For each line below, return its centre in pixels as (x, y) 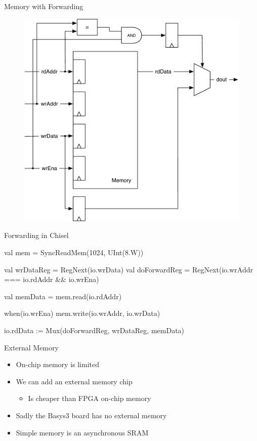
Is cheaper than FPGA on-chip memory (90, 398)
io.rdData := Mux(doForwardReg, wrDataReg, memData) (94, 330)
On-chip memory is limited (58, 364)
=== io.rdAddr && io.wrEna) (52, 279)
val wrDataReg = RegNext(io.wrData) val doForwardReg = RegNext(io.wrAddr (128, 269)
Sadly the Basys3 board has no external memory (91, 415)
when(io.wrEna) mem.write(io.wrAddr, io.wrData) (82, 313)
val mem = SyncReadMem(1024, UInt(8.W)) (74, 252)
